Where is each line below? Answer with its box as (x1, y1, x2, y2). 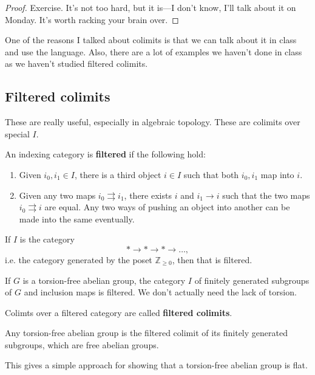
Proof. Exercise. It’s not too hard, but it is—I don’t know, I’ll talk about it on (5, 1, 296, 13)
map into (260, 168, 294, 181)
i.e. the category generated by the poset (5, 253, 152, 266)
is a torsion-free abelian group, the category (22, 274, 186, 286)
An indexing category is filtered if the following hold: (5, 148, 206, 160)
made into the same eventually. (19, 212, 135, 225)
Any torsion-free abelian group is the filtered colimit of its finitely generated (5, 326, 288, 339)
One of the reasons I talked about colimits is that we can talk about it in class (5, 33, 297, 46)
